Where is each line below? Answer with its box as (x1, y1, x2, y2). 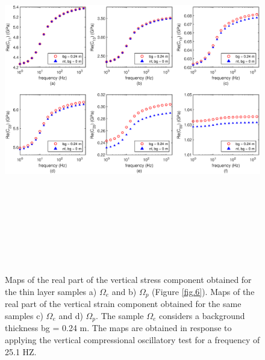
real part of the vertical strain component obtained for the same (5, 297, 242, 310)
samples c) (5, 309, 43, 321)
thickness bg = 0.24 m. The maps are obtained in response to (5, 321, 232, 334)
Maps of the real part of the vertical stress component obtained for (5, 273, 252, 286)
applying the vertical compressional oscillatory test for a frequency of (5, 334, 260, 346)
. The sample (96, 309, 144, 321)
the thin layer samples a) (5, 285, 97, 297)
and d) (58, 309, 83, 321)
